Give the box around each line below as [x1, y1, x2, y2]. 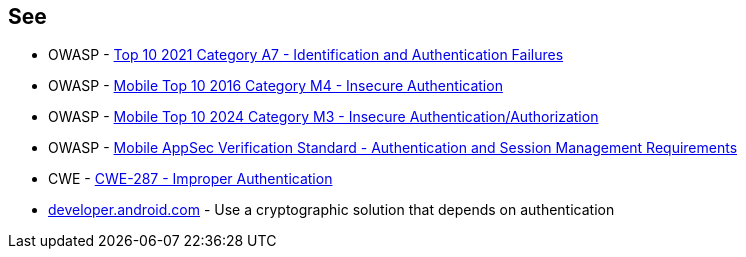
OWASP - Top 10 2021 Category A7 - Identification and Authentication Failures [48, 46, 564, 64]
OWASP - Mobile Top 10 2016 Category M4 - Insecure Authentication [48, 77, 503, 95]
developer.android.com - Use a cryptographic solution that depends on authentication [48, 201, 615, 219]
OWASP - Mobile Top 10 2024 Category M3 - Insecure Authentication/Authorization [48, 108, 599, 126]
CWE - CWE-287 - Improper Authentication [48, 170, 333, 188]
